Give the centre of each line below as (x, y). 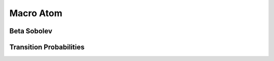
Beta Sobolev (31, 31)
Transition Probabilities (47, 47)
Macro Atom (36, 13)
